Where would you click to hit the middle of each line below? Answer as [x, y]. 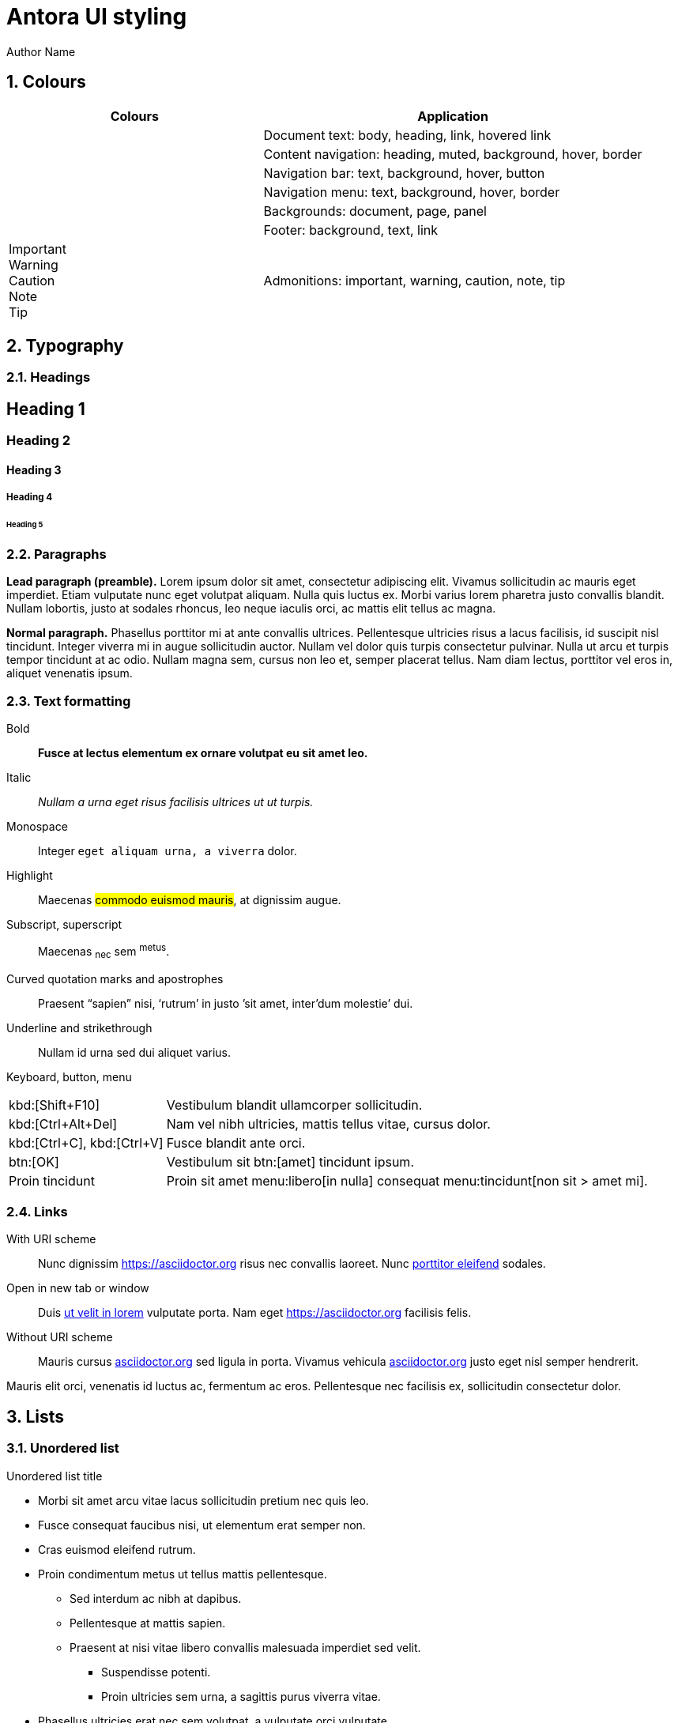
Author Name [41, 51]
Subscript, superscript [64, 925]
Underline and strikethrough [79, 1027]
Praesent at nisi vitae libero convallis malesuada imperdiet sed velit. [245, 1647]
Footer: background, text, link [351, 230]
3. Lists [36, 1416]
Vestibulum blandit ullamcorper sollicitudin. [294, 1105]
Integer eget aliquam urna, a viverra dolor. [168, 851]
